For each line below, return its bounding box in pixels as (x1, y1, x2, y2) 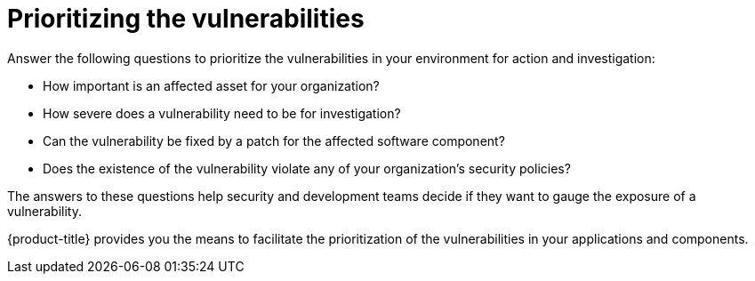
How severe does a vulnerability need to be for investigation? (43, 105, 401, 121)
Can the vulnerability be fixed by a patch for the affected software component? (43, 132, 505, 149)
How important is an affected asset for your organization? (43, 77, 380, 93)
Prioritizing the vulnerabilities (7, 4, 365, 34)
